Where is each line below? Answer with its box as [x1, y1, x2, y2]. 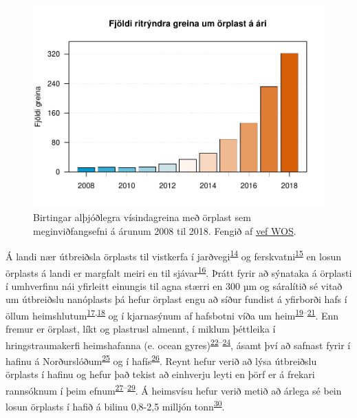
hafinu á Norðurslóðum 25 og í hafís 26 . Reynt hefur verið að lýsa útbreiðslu [6, 352, 317, 368]
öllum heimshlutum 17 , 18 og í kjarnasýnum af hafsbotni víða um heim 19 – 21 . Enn [6, 306, 339, 322]
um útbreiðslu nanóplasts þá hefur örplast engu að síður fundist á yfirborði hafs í [6, 292, 347, 306]
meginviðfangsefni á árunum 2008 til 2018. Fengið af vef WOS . [33, 223, 296, 238]
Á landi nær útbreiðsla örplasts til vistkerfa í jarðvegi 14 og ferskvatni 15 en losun [6, 247, 342, 263]
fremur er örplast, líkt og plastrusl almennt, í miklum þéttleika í [6, 322, 276, 336]
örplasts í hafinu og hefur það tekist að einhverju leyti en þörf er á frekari [6, 367, 315, 382]
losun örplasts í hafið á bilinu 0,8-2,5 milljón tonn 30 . [6, 397, 225, 413]
